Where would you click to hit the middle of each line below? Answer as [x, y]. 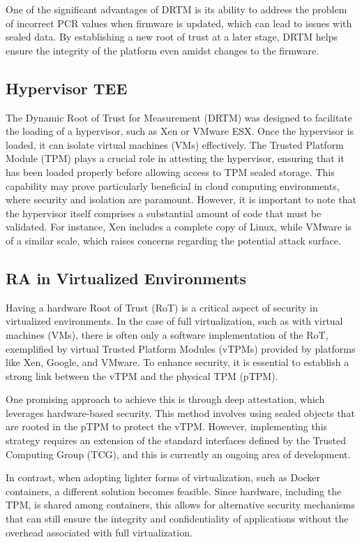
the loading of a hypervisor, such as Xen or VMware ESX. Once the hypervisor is [180, 131]
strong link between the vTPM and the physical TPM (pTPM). [142, 375]
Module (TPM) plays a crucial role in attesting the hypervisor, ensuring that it [175, 158]
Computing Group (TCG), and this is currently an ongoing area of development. [178, 454]
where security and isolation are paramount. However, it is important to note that [181, 199]
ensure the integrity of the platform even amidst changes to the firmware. [163, 50]
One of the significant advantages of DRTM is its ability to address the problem [176, 9]
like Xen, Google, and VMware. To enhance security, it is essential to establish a [178, 362]
